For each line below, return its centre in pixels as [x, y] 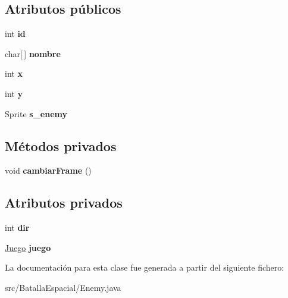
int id [15, 34]
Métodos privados [61, 145]
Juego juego [28, 247]
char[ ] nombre [33, 53]
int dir [17, 228]
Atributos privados [64, 203]
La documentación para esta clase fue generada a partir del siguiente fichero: [145, 267]
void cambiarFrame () [48, 170]
